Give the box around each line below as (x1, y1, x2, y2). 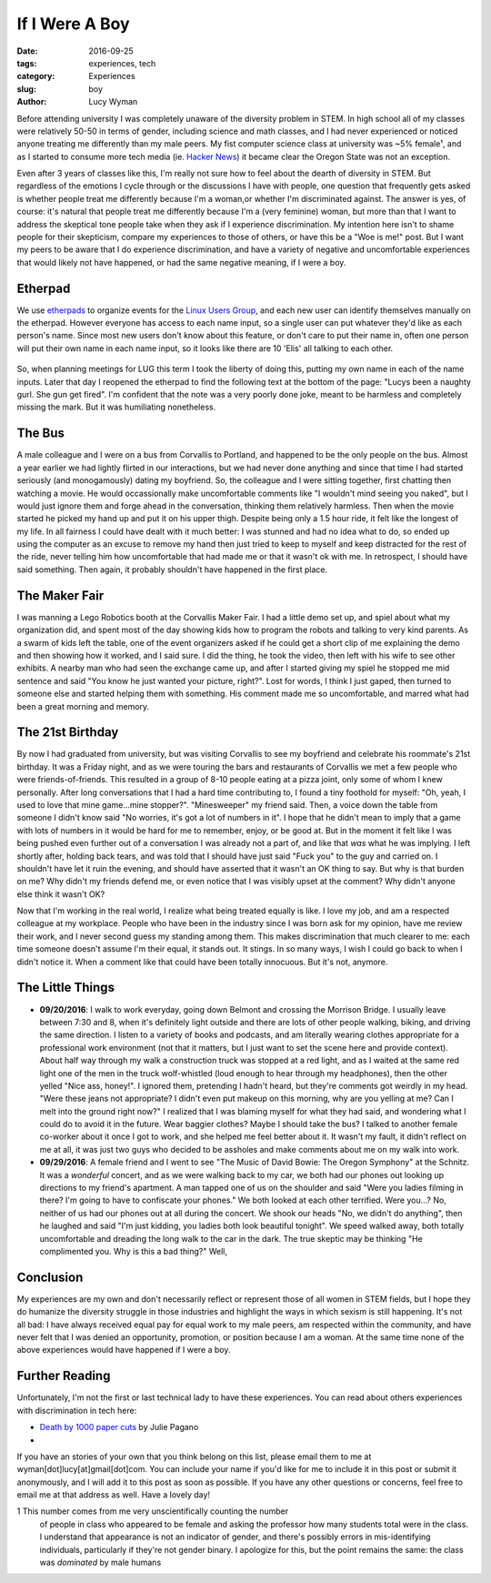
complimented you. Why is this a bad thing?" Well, (39, 1245, 227, 1256)
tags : (16, 57, 37, 68)
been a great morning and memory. (16, 701, 150, 711)
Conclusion (16, 1269, 84, 1285)
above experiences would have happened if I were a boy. (16, 1345, 231, 1356)
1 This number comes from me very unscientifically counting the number (16, 1506, 289, 1517)
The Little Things (16, 980, 115, 995)
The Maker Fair (16, 588, 105, 603)
